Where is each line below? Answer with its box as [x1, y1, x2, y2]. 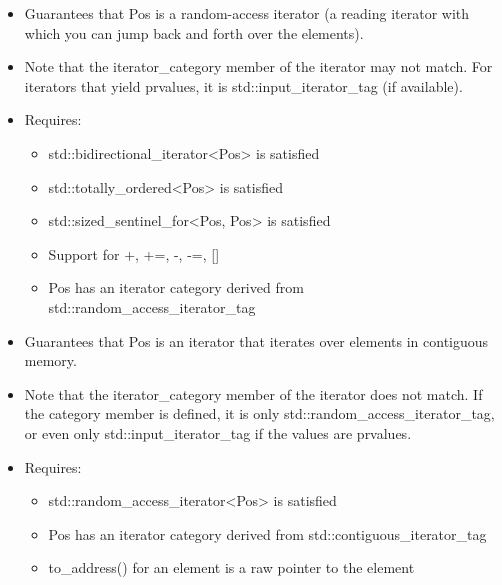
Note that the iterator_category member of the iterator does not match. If [24, 383, 483, 404]
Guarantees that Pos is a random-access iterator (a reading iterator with [24, 3, 470, 23]
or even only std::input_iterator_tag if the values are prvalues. [24, 422, 412, 443]
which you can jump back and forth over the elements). [24, 22, 364, 43]
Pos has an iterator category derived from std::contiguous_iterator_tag [48, 523, 487, 544]
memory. [24, 350, 77, 371]
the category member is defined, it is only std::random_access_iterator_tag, [24, 403, 495, 424]
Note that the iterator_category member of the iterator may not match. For [24, 56, 493, 77]
